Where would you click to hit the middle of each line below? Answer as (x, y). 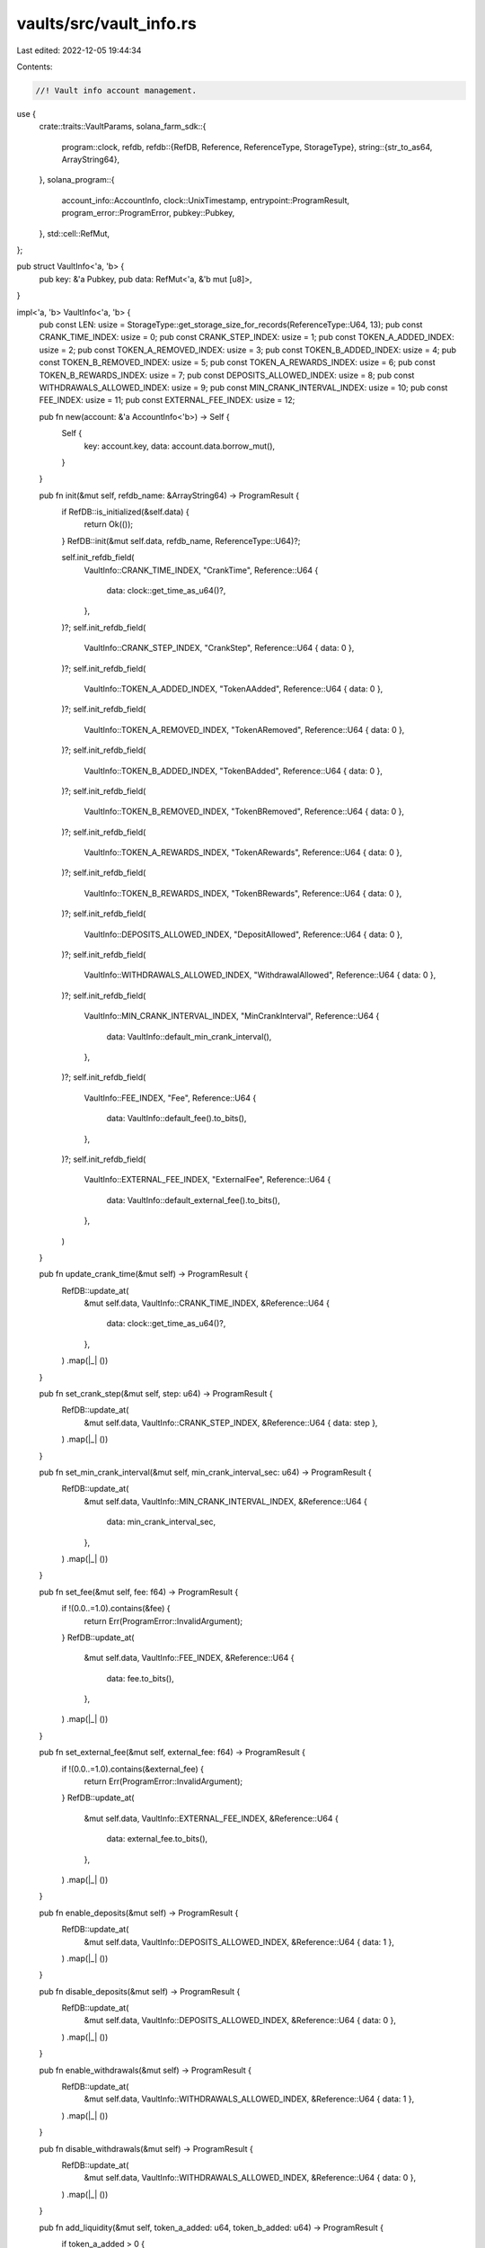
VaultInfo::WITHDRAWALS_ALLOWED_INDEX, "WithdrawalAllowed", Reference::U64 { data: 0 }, (260, 975)
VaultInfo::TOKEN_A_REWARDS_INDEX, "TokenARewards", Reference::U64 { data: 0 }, (243, 852)
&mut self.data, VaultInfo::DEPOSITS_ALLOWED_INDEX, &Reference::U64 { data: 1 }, (239, 1941)
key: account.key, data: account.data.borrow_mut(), (180, 446)
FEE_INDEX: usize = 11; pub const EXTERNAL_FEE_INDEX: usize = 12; (167, 400)
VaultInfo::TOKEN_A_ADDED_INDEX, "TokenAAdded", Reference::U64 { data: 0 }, (234, 689)
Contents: (35, 67)
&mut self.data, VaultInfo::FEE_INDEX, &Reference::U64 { (189, 1658)
